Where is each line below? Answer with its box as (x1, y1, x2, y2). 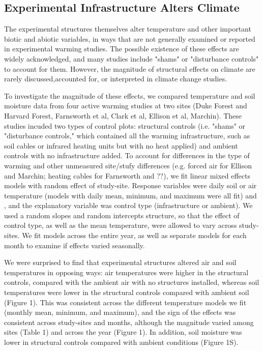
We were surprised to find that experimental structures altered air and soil (4, 257, 237, 268)
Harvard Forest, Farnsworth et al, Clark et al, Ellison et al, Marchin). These (4, 110, 242, 121)
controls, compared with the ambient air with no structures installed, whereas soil (4, 277, 259, 287)
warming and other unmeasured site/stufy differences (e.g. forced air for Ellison (4, 160, 252, 170)
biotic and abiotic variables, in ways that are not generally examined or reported (4, 33, 255, 44)
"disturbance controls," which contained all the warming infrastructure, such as (4, 130, 250, 141)
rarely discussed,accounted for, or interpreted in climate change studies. (4, 73, 227, 84)
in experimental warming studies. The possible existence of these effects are (4, 43, 239, 54)
